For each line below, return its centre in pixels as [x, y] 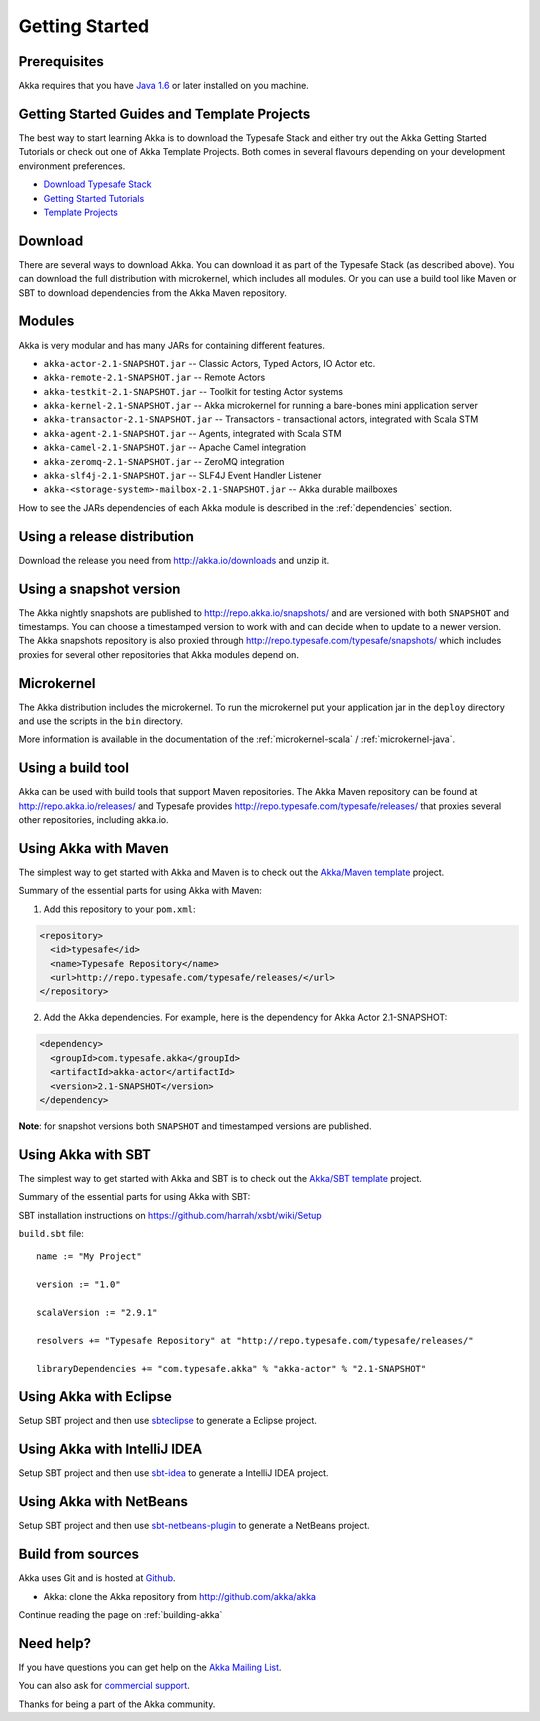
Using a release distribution [106, 536]
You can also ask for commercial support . [104, 1686]
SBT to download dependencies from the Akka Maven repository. [152, 292]
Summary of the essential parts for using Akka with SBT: [134, 1197]
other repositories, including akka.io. [93, 820]
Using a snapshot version [99, 588]
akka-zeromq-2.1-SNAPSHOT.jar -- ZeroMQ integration [164, 461]
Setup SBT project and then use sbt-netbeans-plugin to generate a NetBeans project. [194, 1526]
